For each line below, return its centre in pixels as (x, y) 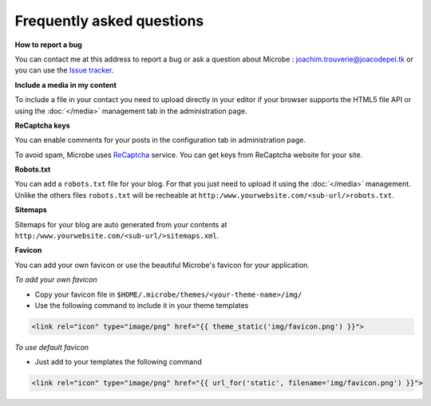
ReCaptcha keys (43, 125)
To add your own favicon (56, 280)
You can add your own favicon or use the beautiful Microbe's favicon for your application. (162, 265)
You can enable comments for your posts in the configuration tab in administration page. (160, 140)
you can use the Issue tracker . (64, 70)
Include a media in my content (66, 85)
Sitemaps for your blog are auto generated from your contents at (121, 224)
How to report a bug (49, 45)
